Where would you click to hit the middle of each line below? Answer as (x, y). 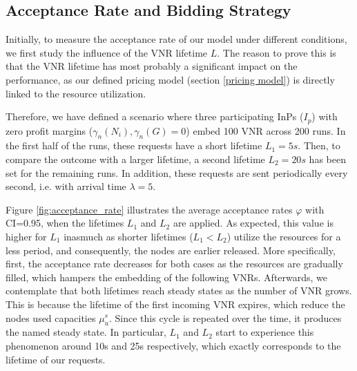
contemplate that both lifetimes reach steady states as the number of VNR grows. (179, 291)
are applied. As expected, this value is (253, 223)
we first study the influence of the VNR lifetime (107, 52)
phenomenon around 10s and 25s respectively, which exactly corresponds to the (173, 345)
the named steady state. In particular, (86, 332)
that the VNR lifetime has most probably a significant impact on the (152, 66)
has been (327, 159)
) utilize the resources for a (284, 236)
